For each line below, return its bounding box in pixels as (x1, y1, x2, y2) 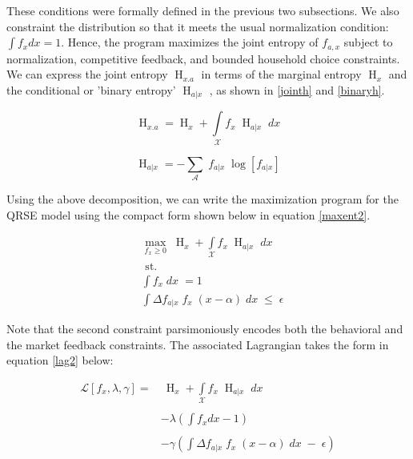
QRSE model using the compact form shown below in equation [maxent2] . (6, 206, 371, 223)
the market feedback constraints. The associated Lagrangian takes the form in (6, 336, 389, 352)
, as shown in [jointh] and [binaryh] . (209, 81, 385, 98)
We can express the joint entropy (6, 66, 168, 83)
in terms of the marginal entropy (201, 66, 362, 83)
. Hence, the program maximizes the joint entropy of (61, 34, 319, 50)
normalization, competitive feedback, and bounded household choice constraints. (6, 50, 400, 66)
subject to (343, 34, 393, 50)
